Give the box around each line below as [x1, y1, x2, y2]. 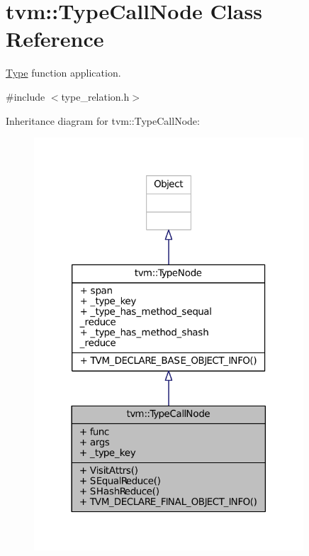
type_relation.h [61, 89, 130, 104]
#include [6, 89, 45, 104]
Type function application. [6, 65, 121, 80]
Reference [6, 24, 104, 53]
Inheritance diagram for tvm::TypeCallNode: [6, 113, 200, 128]
